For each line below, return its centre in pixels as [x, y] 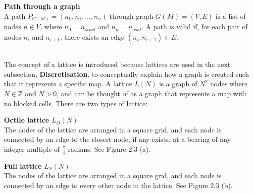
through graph [131, 16]
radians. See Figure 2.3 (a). [109, 149]
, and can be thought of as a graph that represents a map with [152, 93]
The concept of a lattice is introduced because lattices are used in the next [117, 64]
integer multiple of [32, 149]
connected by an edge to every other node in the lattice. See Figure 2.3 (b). [118, 185]
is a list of [231, 16]
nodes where [229, 84]
